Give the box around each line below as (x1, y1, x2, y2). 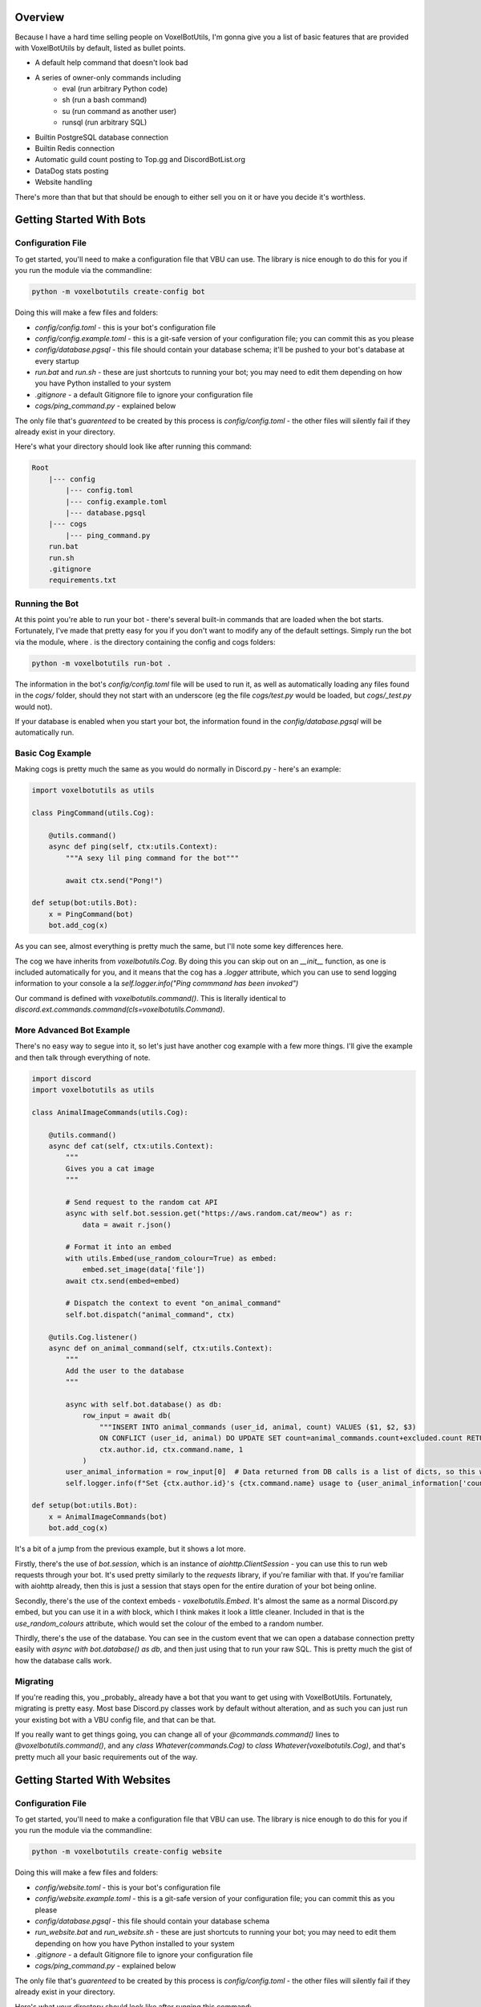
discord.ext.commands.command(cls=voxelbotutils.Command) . (14, 1004, 225, 1015)
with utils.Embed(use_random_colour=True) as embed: (65, 1253, 277, 1263)
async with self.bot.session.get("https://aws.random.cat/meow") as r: (65, 1209, 354, 1218)
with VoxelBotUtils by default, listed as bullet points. (14, 43, 186, 52)
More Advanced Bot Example (14, 1024, 131, 1036)
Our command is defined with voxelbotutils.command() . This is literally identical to (14, 993, 286, 1003)
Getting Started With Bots (14, 213, 146, 226)
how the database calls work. (14, 1655, 112, 1665)
